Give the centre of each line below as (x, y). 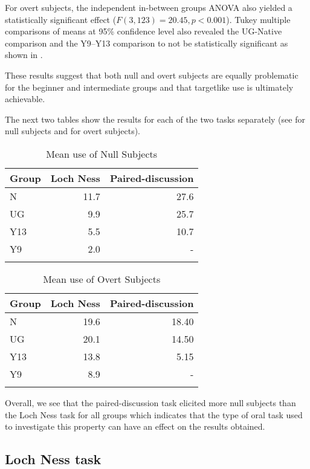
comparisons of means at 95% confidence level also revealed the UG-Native (144, 31)
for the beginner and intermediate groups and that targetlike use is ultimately (149, 87)
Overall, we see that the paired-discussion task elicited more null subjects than (150, 402)
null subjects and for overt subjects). (73, 131)
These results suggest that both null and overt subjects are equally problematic (152, 75)
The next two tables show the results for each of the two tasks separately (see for (155, 119)
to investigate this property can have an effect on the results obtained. (135, 426)
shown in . (24, 55)
